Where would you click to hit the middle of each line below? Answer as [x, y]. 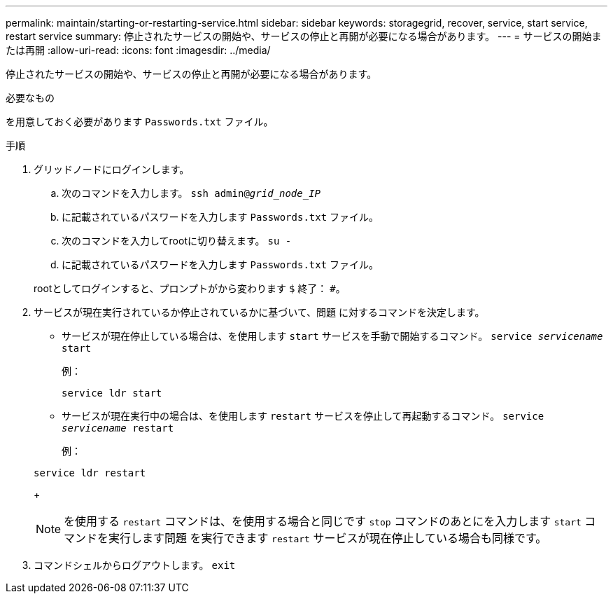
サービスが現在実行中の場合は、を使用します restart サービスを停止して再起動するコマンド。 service [303, 416]
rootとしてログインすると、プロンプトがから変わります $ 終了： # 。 [190, 288]
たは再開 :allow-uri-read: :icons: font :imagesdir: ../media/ [138, 50]
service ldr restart [90, 473]
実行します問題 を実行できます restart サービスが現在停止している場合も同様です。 [328, 538]
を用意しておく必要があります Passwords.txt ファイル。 [140, 122]
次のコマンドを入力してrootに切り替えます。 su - [177, 241]
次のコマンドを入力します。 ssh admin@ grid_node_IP [191, 193]
